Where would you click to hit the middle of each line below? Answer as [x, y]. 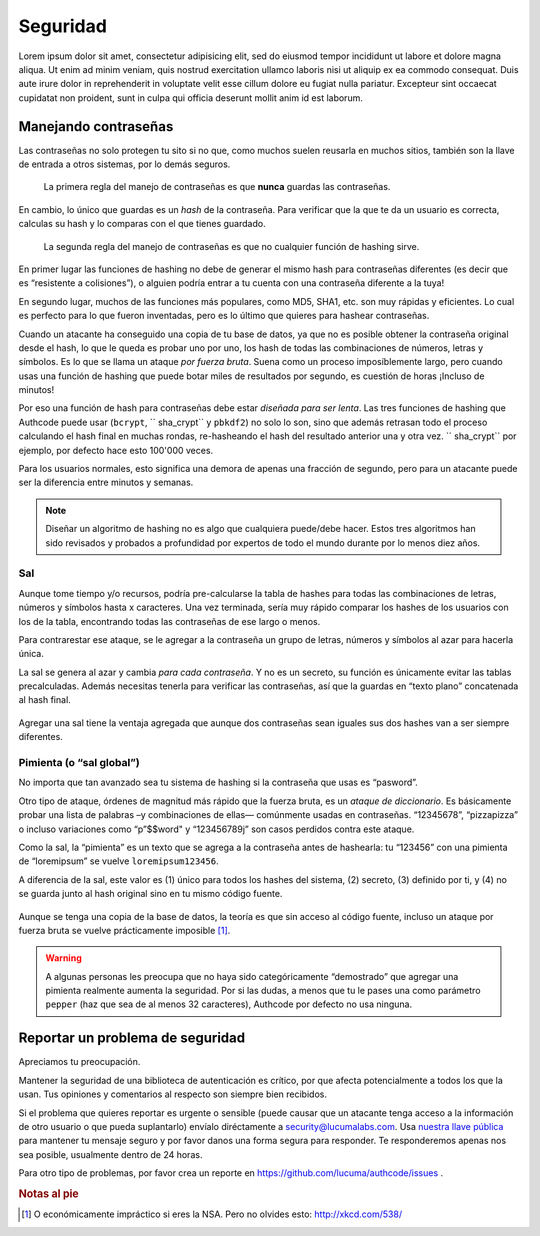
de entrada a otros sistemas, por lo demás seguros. [124, 164]
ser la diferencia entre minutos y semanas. [106, 482]
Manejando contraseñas [96, 126]
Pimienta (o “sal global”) [79, 763]
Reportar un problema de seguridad [132, 1038]
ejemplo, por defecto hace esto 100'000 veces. [116, 450]
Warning [63, 958]
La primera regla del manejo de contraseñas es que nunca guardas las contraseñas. [217, 187]
